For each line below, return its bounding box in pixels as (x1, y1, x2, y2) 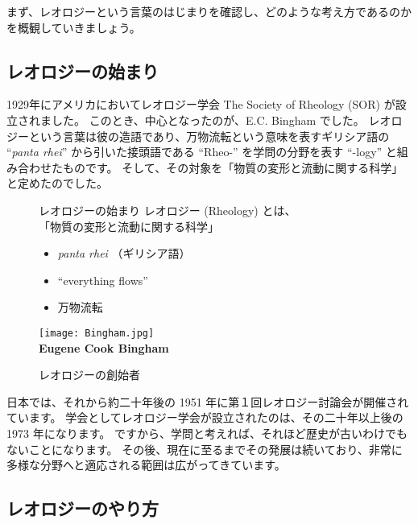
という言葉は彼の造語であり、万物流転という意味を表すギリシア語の (28, 127, 390, 144)
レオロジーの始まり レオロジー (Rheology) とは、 (39, 201, 296, 218)
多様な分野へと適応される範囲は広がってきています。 (6, 456, 286, 473)
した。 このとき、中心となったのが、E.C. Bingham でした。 (51, 111, 365, 128)
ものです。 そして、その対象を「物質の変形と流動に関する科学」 (62, 159, 404, 175)
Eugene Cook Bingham (39, 339, 169, 356)
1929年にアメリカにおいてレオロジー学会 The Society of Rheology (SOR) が (6, 96, 395, 113)
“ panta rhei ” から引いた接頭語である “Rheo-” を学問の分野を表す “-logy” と (6, 143, 397, 160)
